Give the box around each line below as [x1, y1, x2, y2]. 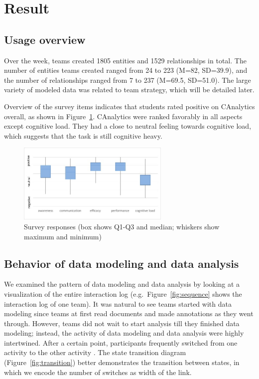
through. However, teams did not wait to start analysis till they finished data [4, 318, 240, 328]
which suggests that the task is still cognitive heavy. [4, 130, 162, 141]
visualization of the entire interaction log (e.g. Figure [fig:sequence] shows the [4, 288, 242, 299]
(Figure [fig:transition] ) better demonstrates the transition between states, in [4, 357, 240, 368]
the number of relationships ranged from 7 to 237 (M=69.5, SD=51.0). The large [4, 74, 251, 85]
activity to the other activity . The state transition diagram [4, 347, 186, 358]
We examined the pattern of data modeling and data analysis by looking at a [4, 279, 240, 289]
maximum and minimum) [24, 231, 102, 241]
